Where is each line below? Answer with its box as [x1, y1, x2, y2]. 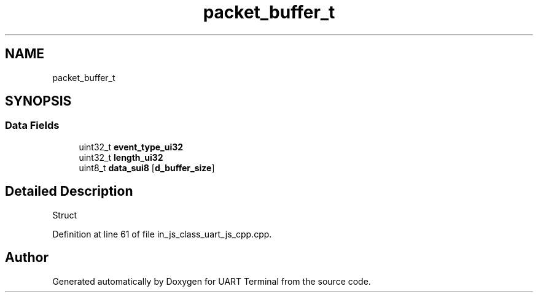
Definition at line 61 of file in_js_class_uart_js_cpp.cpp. [52, 228, 272, 239]
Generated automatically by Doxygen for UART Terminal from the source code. [52, 276, 371, 287]
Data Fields [5, 119, 60, 132]
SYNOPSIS [5, 93, 72, 109]
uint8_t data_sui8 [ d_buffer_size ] [79, 162, 215, 173]
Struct [52, 209, 77, 220]
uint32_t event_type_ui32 [79, 141, 184, 152]
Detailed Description [5, 183, 133, 199]
